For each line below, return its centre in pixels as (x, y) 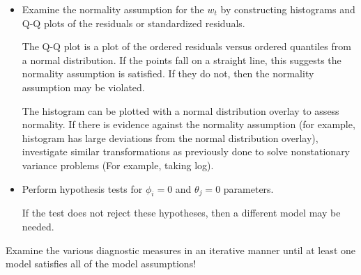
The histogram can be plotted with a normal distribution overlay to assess (180, 110)
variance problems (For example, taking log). (118, 165)
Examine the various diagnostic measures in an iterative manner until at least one (180, 250)
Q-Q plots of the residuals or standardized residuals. (133, 23)
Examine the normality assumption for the (113, 9)
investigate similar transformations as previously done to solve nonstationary (186, 151)
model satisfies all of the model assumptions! (101, 264)
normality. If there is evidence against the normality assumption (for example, (189, 124)
